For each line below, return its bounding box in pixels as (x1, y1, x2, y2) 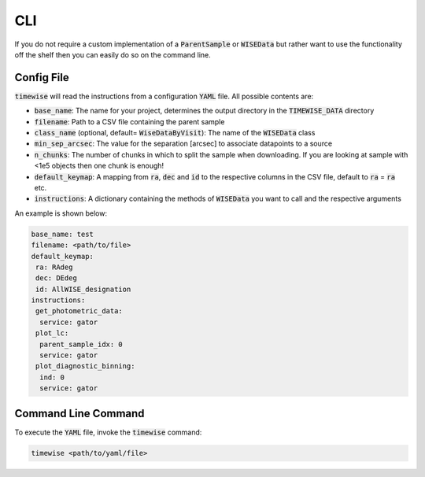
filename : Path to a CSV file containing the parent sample (34, 116, 225, 126)
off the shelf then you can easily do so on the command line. (14, 50, 212, 59)
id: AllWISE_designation (35, 284, 131, 294)
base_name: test (31, 229, 94, 238)
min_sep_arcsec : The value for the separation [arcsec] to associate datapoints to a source (34, 139, 333, 149)
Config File (14, 71, 70, 84)
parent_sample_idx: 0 (39, 339, 124, 349)
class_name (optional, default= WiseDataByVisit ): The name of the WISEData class (34, 128, 316, 138)
